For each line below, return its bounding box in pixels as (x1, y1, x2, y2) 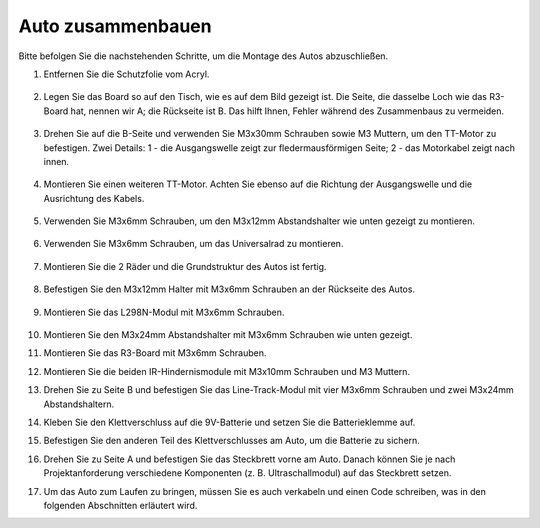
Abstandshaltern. (43, 398, 115, 410)
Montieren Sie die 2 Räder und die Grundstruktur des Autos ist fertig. (43, 260, 327, 272)
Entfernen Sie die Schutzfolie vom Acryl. (43, 68, 210, 80)
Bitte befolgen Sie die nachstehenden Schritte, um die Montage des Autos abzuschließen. (18, 50, 389, 62)
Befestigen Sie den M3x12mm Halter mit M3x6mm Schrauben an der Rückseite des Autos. (43, 283, 415, 295)
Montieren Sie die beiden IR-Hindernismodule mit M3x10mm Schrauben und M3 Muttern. (43, 365, 410, 377)
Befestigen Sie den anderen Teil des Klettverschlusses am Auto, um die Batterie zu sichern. (43, 435, 420, 447)
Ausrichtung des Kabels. (43, 192, 145, 204)
